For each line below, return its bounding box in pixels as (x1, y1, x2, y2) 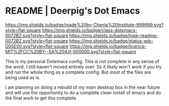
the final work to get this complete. (5, 95, 77, 101)
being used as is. (5, 74, 41, 80)
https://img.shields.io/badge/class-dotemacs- (42, 27, 137, 33)
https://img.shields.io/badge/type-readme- (69, 32, 158, 38)
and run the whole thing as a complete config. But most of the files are (5, 69, 151, 75)
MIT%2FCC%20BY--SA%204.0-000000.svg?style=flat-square (5, 48, 137, 55)
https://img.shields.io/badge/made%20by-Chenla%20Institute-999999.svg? (5, 22, 164, 28)
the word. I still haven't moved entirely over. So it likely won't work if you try (5, 64, 162, 70)
